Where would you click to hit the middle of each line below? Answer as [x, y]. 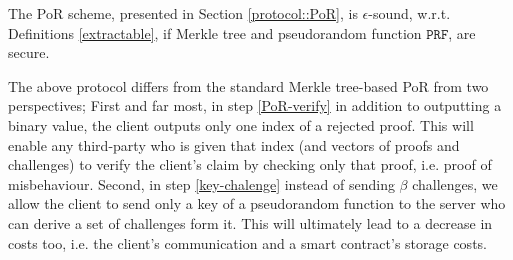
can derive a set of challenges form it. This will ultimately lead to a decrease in [250, 222]
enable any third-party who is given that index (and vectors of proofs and [234, 144]
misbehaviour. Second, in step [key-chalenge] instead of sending [201, 183]
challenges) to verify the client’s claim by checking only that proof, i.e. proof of [250, 164]
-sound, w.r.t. [409, 13]
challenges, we [455, 183]
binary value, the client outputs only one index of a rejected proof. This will [241, 124]
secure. [29, 52]
